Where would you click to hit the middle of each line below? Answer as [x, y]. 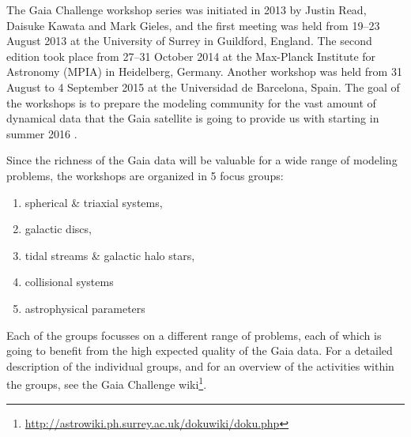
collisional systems [69, 282]
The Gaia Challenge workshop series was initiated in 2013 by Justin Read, [187, 9]
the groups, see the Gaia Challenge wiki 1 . [107, 383]
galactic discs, [58, 229]
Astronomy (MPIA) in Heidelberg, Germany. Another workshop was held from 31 [204, 72]
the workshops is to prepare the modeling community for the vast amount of [191, 102]
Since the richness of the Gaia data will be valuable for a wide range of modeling [202, 160]
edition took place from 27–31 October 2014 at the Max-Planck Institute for [191, 56]
